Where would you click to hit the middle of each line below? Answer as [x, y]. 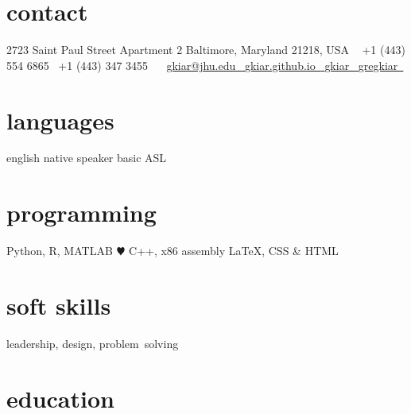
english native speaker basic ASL [87, 158]
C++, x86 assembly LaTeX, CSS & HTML [234, 251]
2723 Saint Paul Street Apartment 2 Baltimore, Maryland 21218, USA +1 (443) [206, 50]
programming [81, 213]
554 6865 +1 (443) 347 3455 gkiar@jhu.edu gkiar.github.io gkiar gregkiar [202, 65]
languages [60, 120]
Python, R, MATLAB [60, 251]
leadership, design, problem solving [93, 343]
